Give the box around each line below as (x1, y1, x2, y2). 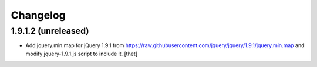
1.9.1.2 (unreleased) (11, 26, 89, 36)
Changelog (11, 9, 66, 22)
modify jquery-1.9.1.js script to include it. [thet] (25, 50, 138, 57)
